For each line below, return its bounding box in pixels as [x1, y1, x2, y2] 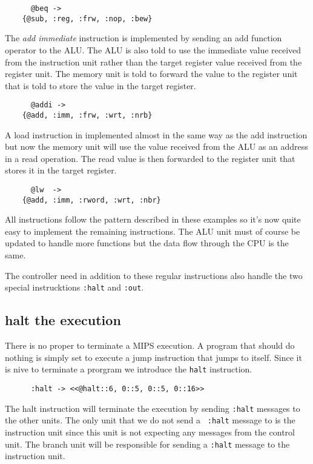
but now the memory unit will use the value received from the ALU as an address [5, 140, 308, 153]
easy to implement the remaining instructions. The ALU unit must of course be [5, 224, 300, 237]
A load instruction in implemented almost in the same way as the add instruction [5, 128, 308, 141]
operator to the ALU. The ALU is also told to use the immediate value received [5, 43, 301, 56]
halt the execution [5, 311, 121, 329]
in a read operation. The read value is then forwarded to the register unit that [5, 152, 295, 164]
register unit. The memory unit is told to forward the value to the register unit [5, 67, 298, 80]
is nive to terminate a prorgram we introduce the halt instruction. [5, 363, 252, 375]
